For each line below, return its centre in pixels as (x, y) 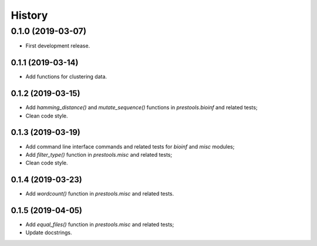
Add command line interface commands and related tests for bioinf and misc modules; (130, 146)
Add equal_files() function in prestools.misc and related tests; (100, 225)
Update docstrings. (49, 232)
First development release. (58, 46)
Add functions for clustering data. (66, 77)
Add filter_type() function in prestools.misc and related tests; (99, 154)
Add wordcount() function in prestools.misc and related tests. (100, 194)
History (29, 15)
